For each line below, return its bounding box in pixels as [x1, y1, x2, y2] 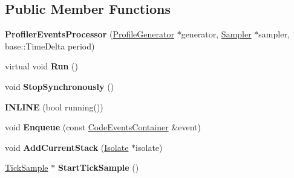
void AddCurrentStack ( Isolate [5, 141, 129, 153]
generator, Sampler [181, 28, 252, 40]
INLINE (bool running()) [5, 100, 103, 113]
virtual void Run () [5, 60, 78, 72]
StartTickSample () [57, 161, 139, 174]
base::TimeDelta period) [5, 39, 95, 52]
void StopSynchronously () [5, 80, 114, 92]
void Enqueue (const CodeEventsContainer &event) [5, 121, 201, 133]
